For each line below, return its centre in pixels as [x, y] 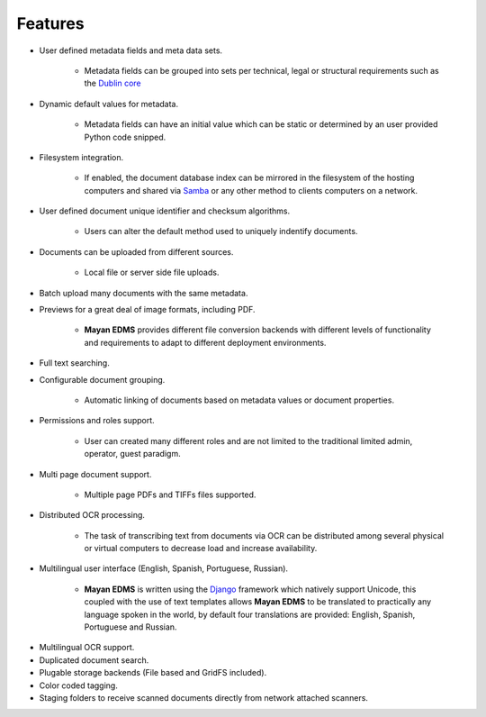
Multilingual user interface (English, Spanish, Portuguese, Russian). [163, 568]
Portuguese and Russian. [130, 627]
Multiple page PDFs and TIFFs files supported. [170, 495]
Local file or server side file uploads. [152, 272]
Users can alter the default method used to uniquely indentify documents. [221, 231]
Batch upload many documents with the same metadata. [144, 293]
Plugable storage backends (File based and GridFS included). [153, 673]
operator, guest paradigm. [132, 454]
